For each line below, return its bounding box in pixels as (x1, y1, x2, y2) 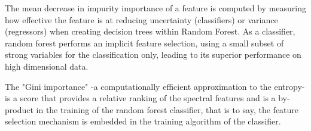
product (5, 103, 33, 116)
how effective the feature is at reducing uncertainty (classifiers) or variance (5, 13, 278, 26)
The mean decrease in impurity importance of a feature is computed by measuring (5, 2, 307, 14)
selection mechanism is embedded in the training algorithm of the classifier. (5, 115, 281, 127)
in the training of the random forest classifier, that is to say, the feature (36, 103, 299, 116)
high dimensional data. (5, 60, 89, 72)
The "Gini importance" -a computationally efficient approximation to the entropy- (5, 80, 305, 92)
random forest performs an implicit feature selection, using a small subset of (5, 36, 284, 49)
